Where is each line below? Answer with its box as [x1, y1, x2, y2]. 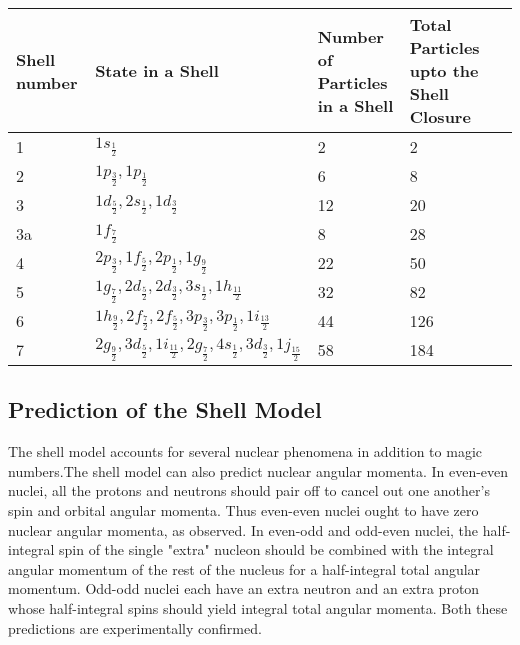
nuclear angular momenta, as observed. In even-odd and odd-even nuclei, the [8, 519, 479, 540]
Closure [409, 105, 471, 128]
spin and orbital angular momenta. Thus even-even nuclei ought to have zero [8, 499, 479, 520]
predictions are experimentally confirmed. [8, 617, 262, 638]
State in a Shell [95, 59, 219, 82]
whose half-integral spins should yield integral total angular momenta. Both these [8, 597, 508, 618]
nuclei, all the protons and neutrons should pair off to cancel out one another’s [8, 480, 490, 501]
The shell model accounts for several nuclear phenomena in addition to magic [8, 441, 482, 462]
